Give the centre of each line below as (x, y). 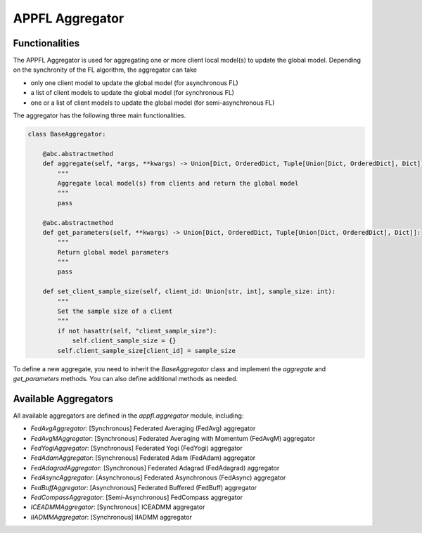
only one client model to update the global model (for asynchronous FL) (134, 83)
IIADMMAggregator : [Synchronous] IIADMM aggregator (111, 517)
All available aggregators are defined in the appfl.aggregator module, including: (128, 416)
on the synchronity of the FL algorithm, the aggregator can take (105, 70)
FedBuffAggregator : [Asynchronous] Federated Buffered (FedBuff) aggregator (144, 487)
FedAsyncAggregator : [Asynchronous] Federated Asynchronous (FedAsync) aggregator (158, 477)
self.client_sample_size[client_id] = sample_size (146, 351)
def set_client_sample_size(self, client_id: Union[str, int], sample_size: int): (189, 291)
